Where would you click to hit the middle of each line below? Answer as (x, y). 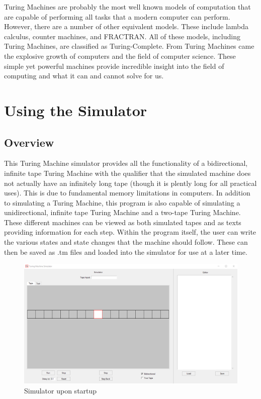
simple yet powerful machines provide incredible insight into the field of (114, 66)
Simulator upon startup (61, 390)
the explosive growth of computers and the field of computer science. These (120, 56)
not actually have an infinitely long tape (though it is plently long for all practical (130, 183)
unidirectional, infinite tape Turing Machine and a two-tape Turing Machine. (122, 212)
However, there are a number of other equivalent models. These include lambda (126, 26)
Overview (29, 142)
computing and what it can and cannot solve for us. (84, 76)
